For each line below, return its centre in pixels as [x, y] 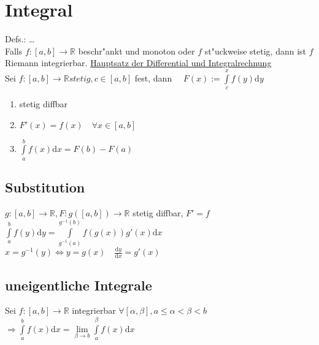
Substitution [45, 187]
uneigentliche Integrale [79, 285]
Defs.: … [20, 39]
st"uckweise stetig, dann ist [256, 51]
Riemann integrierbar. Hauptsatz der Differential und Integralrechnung [138, 63]
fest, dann [153, 78]
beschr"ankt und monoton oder [136, 51]
